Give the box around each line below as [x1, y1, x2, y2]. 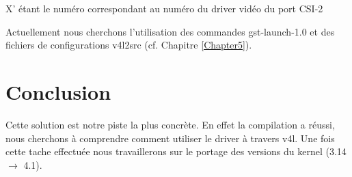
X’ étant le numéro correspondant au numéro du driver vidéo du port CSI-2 [5, 1, 323, 15]
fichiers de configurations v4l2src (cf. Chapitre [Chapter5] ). [5, 38, 252, 52]
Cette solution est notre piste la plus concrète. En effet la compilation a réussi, [5, 117, 335, 131]
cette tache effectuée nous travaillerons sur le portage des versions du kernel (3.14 [5, 144, 347, 159]
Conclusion [5, 77, 111, 105]
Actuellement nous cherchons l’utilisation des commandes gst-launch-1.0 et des [5, 24, 335, 38]
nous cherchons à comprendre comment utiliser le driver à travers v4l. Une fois [5, 131, 335, 145]
